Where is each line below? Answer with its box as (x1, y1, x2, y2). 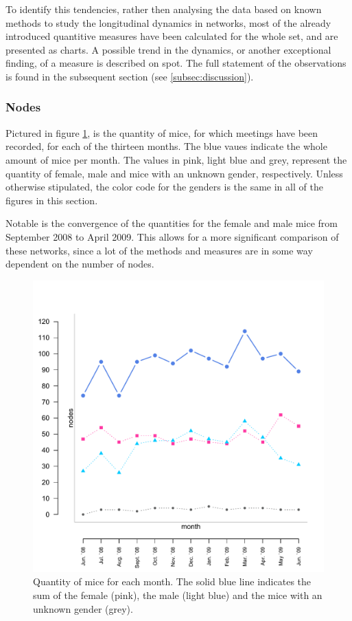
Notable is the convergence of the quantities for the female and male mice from (5, 216, 338, 230)
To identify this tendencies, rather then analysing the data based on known (5, 2, 322, 16)
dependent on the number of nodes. (5, 257, 154, 271)
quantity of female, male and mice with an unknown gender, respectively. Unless (5, 166, 343, 180)
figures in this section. (5, 193, 98, 207)
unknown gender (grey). (33, 601, 133, 615)
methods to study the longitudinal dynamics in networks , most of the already (5, 15, 331, 30)
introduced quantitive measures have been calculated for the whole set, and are (5, 29, 338, 43)
